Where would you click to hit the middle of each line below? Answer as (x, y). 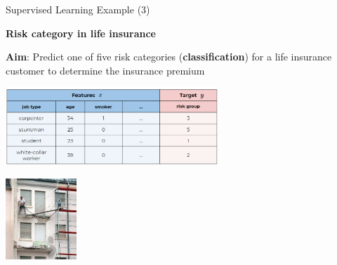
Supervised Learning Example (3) (78, 9)
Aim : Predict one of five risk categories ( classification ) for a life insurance (169, 57)
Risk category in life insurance (81, 33)
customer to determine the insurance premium (105, 70)
